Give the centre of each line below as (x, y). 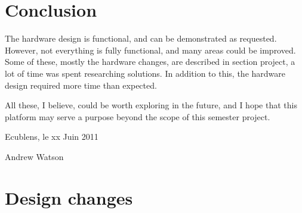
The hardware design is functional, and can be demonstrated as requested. (141, 38)
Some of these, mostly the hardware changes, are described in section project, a (150, 62)
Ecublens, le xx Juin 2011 (52, 137)
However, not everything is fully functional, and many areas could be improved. (150, 50)
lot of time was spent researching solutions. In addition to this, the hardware (145, 73)
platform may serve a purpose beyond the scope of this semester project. (138, 116)
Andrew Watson (34, 156)
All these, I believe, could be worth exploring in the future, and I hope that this (151, 105)
